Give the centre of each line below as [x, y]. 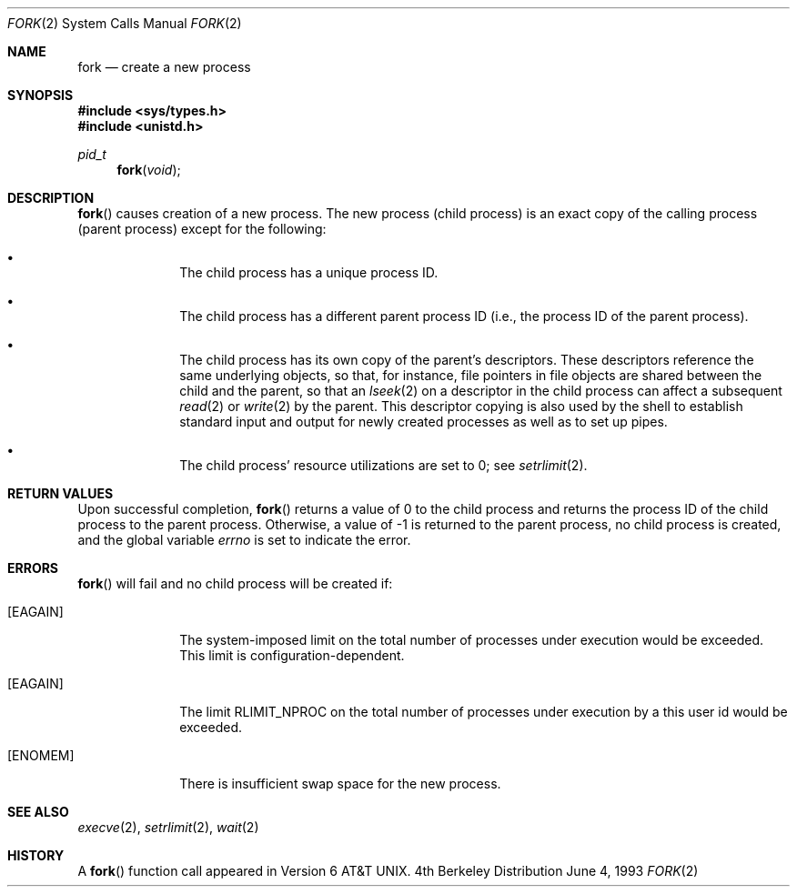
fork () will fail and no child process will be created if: [235, 583]
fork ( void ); [149, 170]
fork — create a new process [164, 67]
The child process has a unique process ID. [309, 272]
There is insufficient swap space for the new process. [340, 784]
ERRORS [33, 568]
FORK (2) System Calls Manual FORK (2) [125, 23]
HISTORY [36, 855]
